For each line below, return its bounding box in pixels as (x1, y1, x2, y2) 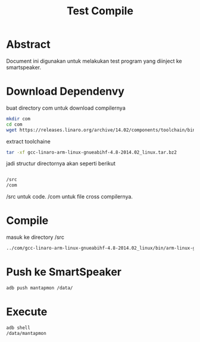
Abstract (6, 38, 51, 51)
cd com (6, 121, 23, 128)
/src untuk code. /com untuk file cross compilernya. (6, 193, 133, 200)
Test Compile (66, 4, 134, 18)
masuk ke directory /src (6, 234, 64, 241)
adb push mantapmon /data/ (6, 285, 73, 291)
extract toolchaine (6, 138, 51, 145)
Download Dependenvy (6, 85, 125, 98)
